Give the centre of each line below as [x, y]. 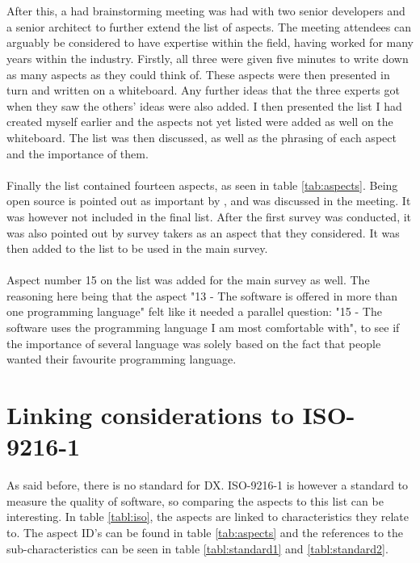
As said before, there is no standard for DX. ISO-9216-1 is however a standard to [208, 485]
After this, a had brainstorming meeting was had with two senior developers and [206, 11]
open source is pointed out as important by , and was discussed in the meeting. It [209, 201]
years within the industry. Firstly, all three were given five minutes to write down [208, 58]
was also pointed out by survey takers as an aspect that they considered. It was [203, 232]
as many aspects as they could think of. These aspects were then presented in [198, 74]
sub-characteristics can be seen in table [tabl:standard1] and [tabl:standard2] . [197, 548]
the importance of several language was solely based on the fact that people [194, 343]
